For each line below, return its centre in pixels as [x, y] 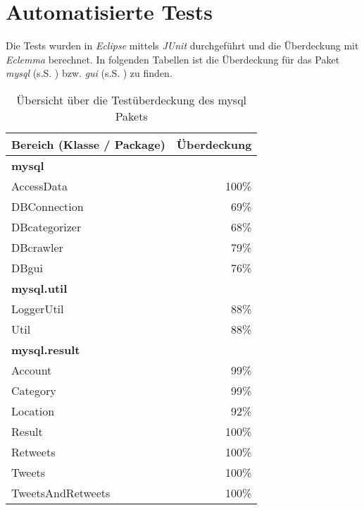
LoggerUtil [38, 308]
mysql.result [46, 349]
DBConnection [48, 206]
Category [34, 390]
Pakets [131, 116]
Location [33, 411]
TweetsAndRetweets [61, 492]
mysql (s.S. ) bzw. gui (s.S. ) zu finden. [89, 73]
